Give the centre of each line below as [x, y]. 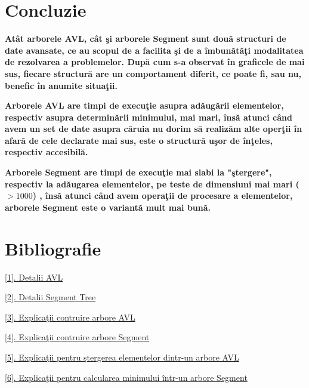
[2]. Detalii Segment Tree [50, 297]
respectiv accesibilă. [47, 152]
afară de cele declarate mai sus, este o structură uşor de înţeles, [139, 140]
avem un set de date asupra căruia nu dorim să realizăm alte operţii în [154, 129]
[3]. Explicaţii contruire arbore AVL [70, 317]
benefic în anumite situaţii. [61, 85]
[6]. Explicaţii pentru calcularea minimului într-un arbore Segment [126, 377]
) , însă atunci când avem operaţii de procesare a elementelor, [163, 195]
